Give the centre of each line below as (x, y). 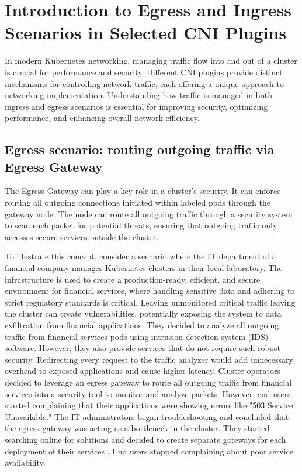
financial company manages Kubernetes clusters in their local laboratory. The (144, 268)
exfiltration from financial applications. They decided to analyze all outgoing (142, 325)
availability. (25, 462)
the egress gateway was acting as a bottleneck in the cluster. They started (137, 428)
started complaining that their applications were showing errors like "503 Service (149, 405)
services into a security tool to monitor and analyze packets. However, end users (148, 393)
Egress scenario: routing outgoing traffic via (140, 149)
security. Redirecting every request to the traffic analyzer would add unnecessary (149, 359)
